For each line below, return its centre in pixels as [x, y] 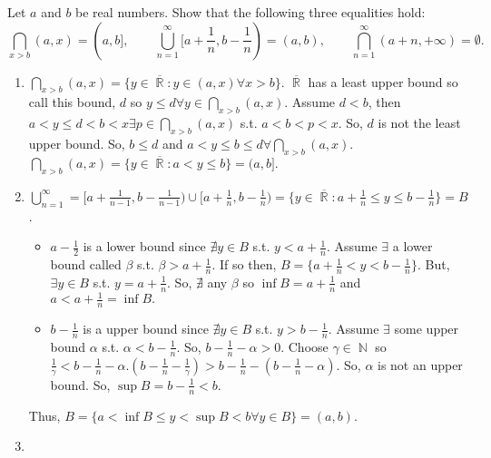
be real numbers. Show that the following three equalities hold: [250, 12]
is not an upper [420, 364]
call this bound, [72, 102]
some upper [427, 329]
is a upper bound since [146, 329]
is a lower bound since [144, 246]
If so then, [248, 264]
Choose [308, 346]
